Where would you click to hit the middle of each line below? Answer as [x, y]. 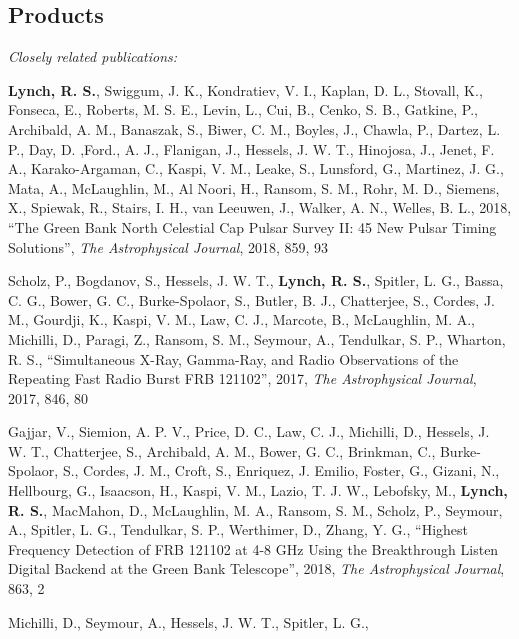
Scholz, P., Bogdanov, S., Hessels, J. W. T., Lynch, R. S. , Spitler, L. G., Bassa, [256, 280]
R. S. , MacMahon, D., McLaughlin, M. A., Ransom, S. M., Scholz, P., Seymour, [255, 509]
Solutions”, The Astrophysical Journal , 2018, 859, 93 [168, 246]
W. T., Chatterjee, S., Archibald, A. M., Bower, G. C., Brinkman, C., [222, 450]
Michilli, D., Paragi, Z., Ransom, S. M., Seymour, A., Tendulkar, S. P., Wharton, [257, 338]
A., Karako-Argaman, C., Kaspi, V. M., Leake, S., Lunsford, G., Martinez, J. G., [256, 168]
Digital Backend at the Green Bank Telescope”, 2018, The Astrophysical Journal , [256, 568]
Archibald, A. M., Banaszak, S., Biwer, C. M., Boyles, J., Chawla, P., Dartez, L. [254, 128]
